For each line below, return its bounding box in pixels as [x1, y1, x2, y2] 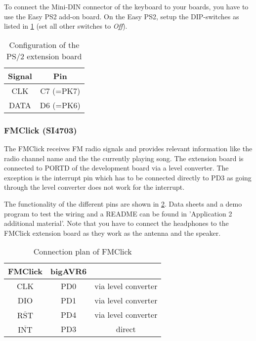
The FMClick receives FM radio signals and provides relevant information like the [4, 143, 253, 153]
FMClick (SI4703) [4, 124, 77, 136]
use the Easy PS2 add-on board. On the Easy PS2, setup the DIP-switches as [4, 11, 239, 21]
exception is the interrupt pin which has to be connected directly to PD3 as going [4, 172, 252, 182]
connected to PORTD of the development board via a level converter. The [4, 163, 229, 173]
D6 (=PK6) [40, 99, 81, 111]
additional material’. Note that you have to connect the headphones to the [4, 218, 229, 228]
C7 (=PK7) [40, 85, 81, 96]
